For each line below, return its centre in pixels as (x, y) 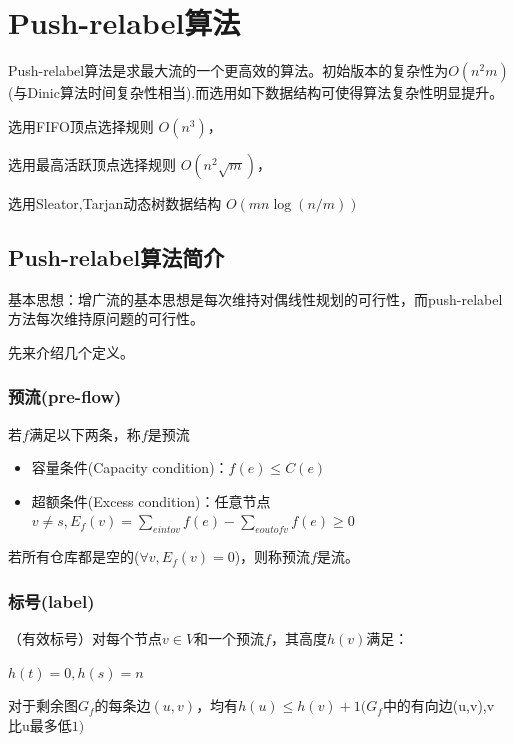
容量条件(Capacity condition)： (130, 467)
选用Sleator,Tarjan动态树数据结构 (115, 202)
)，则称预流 (272, 556)
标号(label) (51, 600)
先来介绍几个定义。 (71, 351)
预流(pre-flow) (65, 396)
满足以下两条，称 (84, 433)
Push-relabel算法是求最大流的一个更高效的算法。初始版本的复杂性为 (228, 70)
